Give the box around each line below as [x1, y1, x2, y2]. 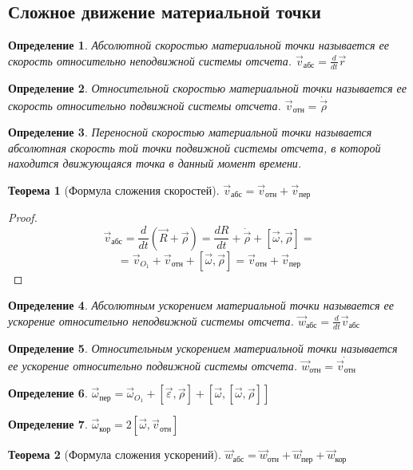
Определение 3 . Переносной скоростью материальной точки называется [8, 124, 372, 140]
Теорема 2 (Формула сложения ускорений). [8, 446, 221, 463]
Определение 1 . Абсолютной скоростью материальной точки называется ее [8, 37, 389, 53]
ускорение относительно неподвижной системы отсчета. [8, 312, 294, 329]
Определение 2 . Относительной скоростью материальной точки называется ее [8, 79, 407, 96]
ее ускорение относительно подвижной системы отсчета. [8, 357, 298, 373]
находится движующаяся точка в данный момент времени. [8, 155, 302, 172]
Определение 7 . [8, 416, 88, 432]
